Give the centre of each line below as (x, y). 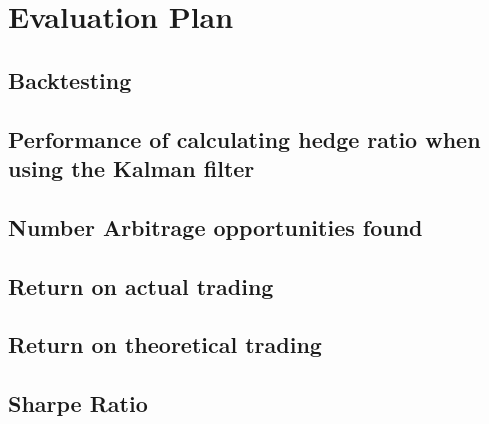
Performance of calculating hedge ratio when (244, 138)
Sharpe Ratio (78, 403)
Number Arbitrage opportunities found (215, 226)
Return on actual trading (141, 285)
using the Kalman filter (131, 167)
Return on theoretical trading (165, 344)
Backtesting (70, 79)
